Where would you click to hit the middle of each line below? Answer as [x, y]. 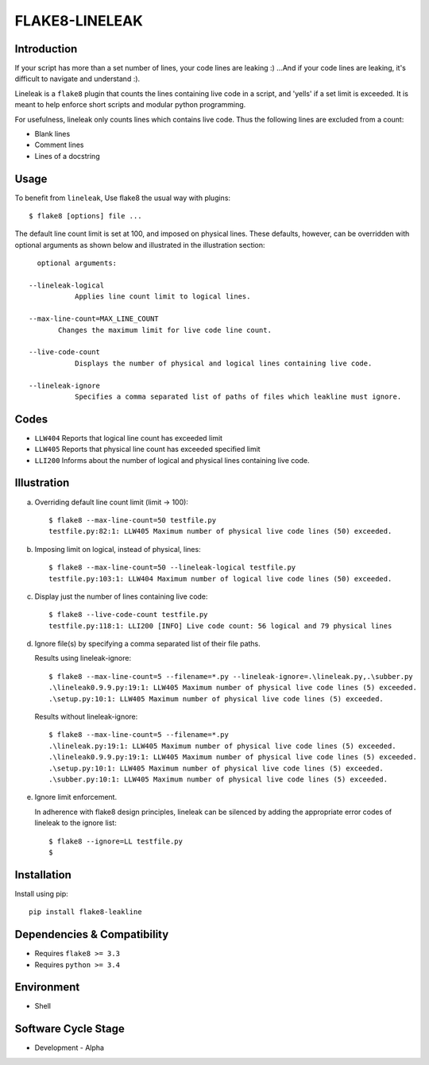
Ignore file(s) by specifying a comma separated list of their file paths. [148, 644]
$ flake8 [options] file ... [85, 216]
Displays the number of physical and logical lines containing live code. [223, 363]
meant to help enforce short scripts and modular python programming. [130, 105]
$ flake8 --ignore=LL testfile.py [116, 841]
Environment [47, 988]
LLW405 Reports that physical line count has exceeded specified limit [148, 450]
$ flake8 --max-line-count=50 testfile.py [133, 520]
